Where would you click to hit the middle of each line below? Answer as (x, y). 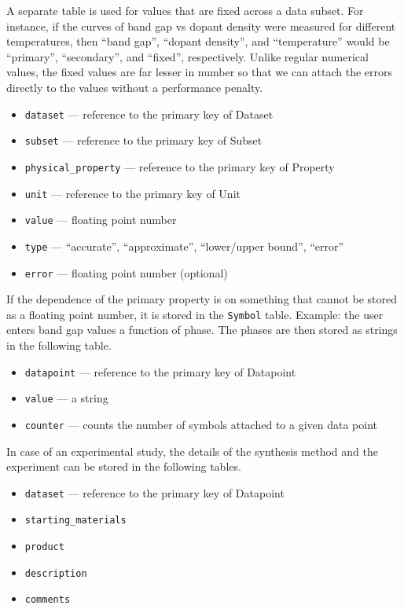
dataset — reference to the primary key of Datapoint (154, 492)
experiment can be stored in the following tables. (124, 466)
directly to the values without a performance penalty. (135, 87)
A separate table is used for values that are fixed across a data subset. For (185, 10)
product (44, 547)
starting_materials (75, 521)
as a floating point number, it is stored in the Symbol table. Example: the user (195, 314)
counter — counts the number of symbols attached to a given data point (201, 424)
